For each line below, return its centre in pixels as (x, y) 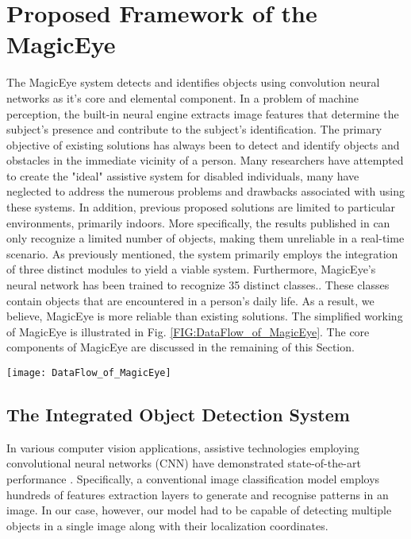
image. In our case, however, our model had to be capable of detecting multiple (199, 510)
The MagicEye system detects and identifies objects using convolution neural (193, 82)
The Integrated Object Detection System (178, 415)
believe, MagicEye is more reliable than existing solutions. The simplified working (205, 316)
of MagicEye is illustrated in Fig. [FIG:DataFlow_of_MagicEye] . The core (188, 331)
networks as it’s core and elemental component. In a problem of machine (183, 97)
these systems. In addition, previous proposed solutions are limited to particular (201, 207)
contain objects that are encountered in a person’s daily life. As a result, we (190, 300)
